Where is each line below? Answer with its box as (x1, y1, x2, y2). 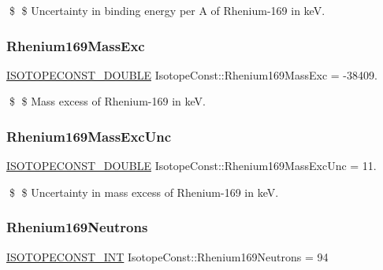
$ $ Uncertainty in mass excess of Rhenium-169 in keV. (9, 183, 279, 200)
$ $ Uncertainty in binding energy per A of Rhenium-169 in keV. (9, 2, 325, 18)
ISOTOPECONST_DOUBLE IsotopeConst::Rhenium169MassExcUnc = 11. (6, 157, 377, 174)
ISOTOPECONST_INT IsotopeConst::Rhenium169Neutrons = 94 (6, 248, 329, 264)
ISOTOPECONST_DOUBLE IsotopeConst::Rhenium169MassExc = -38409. (6, 66, 377, 83)
